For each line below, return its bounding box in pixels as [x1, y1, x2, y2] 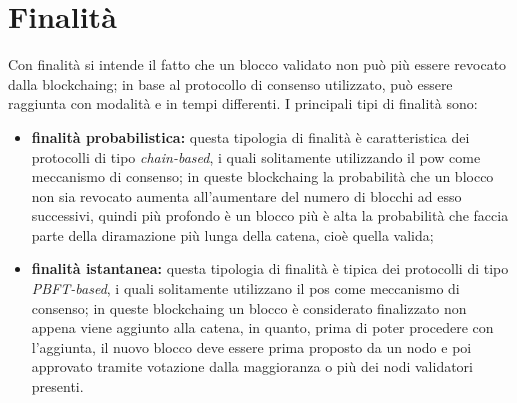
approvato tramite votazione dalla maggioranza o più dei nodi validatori [31, 356, 473, 377]
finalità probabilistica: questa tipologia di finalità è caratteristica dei [31, 126, 470, 147]
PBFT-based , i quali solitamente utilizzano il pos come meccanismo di [31, 278, 460, 299]
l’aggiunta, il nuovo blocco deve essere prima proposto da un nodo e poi [31, 336, 472, 357]
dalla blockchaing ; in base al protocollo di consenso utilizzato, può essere [8, 73, 453, 94]
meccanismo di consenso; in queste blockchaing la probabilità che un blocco [31, 166, 494, 187]
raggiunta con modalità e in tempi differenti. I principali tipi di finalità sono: [8, 93, 478, 114]
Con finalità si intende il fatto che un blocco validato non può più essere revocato [8, 54, 507, 75]
